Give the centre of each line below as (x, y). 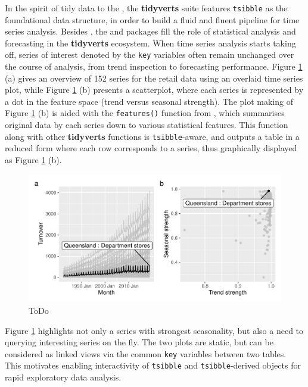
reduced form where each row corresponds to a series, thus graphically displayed (151, 148)
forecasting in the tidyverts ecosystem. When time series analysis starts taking (150, 43)
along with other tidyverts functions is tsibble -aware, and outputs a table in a (152, 136)
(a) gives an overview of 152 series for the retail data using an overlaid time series (154, 78)
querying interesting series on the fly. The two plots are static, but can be (139, 342)
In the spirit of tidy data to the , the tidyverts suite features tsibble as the (146, 8)
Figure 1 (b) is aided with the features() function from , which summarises (145, 113)
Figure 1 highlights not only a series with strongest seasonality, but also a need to (154, 330)
